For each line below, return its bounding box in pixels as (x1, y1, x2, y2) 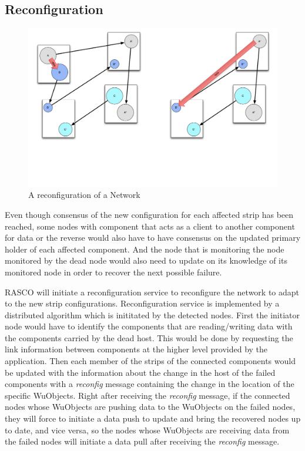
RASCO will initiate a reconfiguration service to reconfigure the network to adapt (5, 285, 300, 298)
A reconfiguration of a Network (28, 189, 140, 201)
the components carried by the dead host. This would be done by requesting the (5, 331, 293, 344)
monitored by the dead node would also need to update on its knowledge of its (5, 254, 287, 267)
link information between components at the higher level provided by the (5, 343, 268, 355)
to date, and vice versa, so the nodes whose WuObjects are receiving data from (5, 423, 290, 436)
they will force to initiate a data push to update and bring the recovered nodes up (5, 412, 301, 425)
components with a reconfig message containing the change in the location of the (5, 378, 294, 390)
